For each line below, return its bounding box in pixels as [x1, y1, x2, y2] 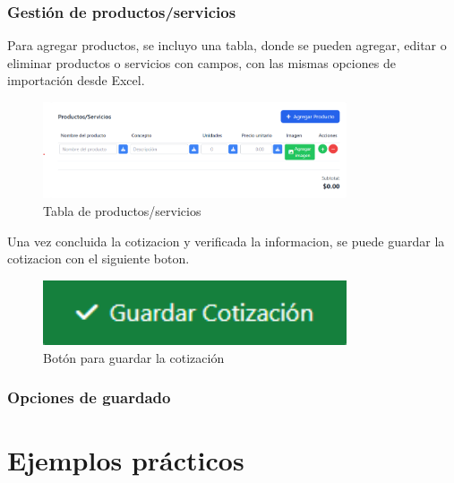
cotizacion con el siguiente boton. [7, 249, 190, 268]
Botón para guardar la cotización [43, 348, 225, 367]
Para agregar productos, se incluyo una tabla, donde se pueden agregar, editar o [7, 36, 447, 55]
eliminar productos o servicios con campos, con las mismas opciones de [7, 53, 396, 72]
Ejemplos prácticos [7, 442, 244, 479]
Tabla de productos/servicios [43, 201, 201, 220]
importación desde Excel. [7, 71, 145, 90]
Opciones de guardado [7, 386, 171, 409]
